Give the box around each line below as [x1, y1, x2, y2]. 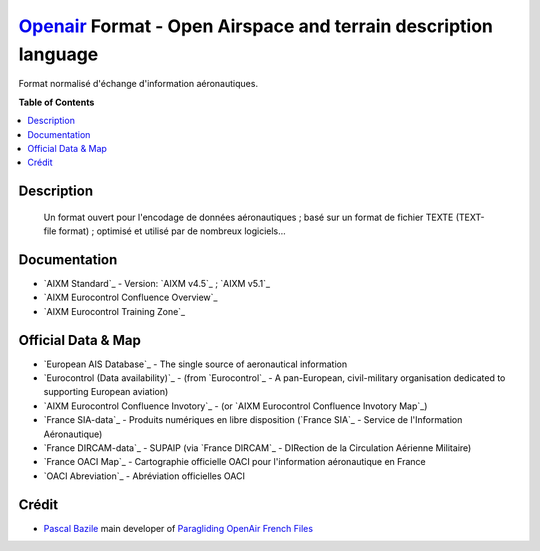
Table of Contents [18, 96, 95, 108]
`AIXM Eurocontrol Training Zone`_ [43, 305, 185, 317]
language [18, 43, 99, 65]
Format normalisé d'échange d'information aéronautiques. [18, 78, 259, 90]
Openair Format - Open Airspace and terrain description [18, 15, 494, 37]
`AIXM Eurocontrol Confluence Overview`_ [43, 291, 218, 304]
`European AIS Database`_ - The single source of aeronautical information [43, 358, 348, 370]
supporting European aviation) [43, 386, 169, 398]
